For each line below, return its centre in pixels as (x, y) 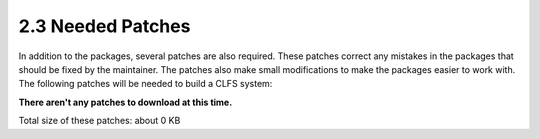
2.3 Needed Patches (104, 26)
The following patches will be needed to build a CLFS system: (145, 84)
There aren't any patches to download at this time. (125, 102)
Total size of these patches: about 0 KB (99, 121)
